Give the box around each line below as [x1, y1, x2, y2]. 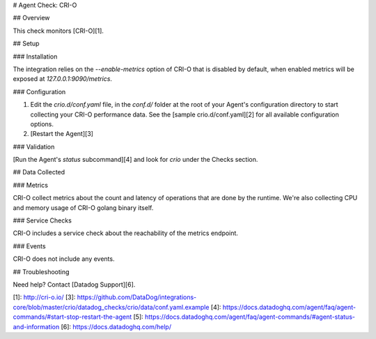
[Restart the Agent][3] [30, 130, 94, 138]
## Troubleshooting [13, 267, 70, 276]
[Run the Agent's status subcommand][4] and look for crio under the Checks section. [13, 156, 258, 164]
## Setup [13, 39, 40, 48]
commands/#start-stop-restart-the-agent [13, 312, 132, 321]
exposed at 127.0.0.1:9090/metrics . [13, 75, 113, 83]
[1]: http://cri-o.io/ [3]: [13, 293, 76, 301]
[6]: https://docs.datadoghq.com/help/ [61, 322, 172, 331]
